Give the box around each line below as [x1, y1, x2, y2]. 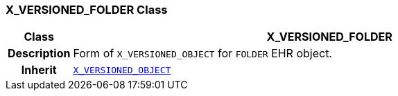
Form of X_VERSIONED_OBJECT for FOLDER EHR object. [73, 46, 332, 61]
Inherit [21, 63, 57, 77]
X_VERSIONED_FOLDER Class [6, 3, 168, 17]
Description [8, 46, 71, 61]
